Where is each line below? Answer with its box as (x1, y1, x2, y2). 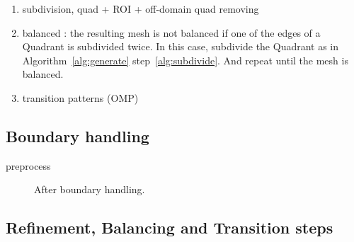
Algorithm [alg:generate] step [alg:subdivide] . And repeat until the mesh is (22, 52, 348, 67)
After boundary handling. (34, 182, 145, 197)
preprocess (6, 158, 51, 173)
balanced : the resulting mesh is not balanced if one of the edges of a (22, 25, 321, 40)
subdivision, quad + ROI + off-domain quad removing (22, 1, 259, 16)
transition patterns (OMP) (22, 90, 139, 105)
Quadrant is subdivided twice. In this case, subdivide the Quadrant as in (22, 39, 339, 54)
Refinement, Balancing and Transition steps (6, 217, 333, 238)
